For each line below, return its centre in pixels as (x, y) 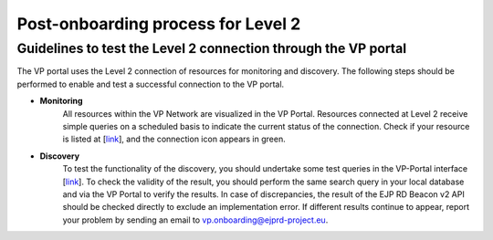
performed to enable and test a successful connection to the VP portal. (151, 84)
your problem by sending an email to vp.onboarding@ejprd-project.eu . (195, 220)
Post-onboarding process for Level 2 (159, 24)
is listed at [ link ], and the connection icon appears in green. (174, 139)
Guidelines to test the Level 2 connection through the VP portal (211, 48)
